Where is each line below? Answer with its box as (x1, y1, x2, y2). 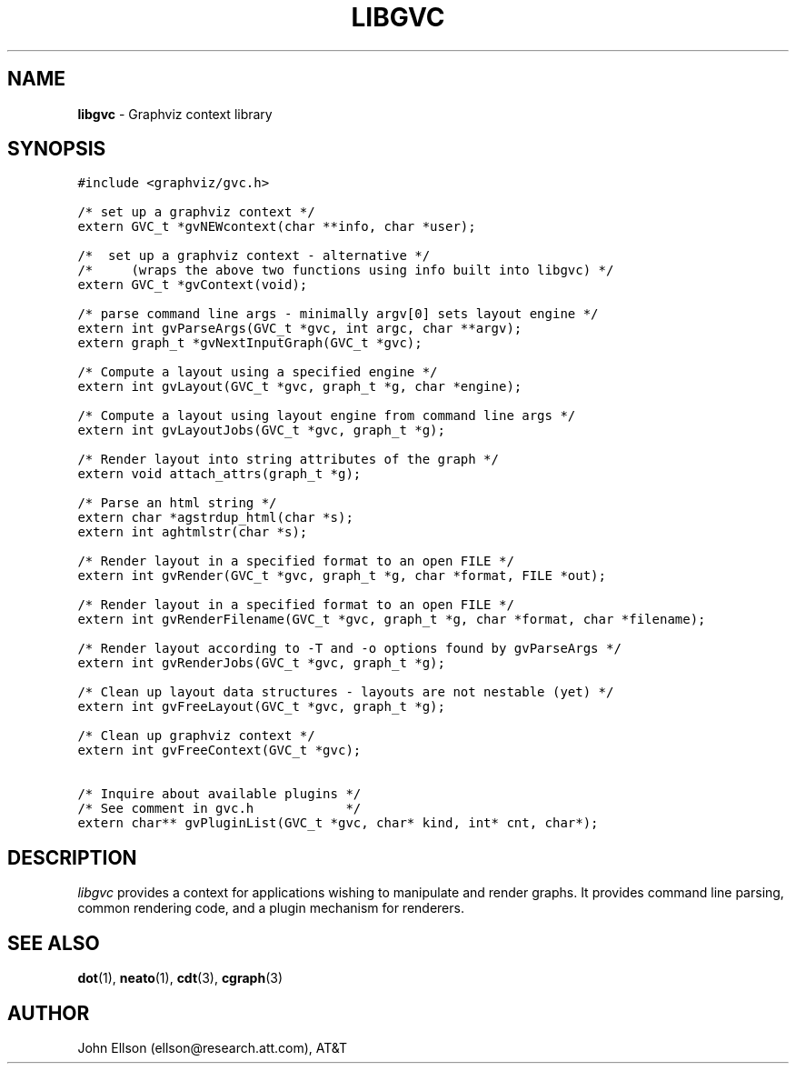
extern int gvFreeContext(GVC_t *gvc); (77, 743, 362, 758)
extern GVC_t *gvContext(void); (77, 277, 308, 293)
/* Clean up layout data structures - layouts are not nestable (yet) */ (77, 685, 614, 700)
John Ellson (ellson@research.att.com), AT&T (77, 1039, 348, 1056)
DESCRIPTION (7, 846, 137, 869)
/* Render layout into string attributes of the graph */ (77, 452, 499, 467)
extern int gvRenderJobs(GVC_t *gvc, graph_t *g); (77, 656, 445, 671)
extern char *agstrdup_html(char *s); (77, 510, 353, 525)
